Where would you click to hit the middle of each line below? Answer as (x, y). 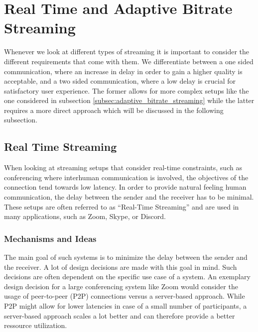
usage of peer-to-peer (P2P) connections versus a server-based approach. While (125, 296)
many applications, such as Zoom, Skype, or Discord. (85, 216)
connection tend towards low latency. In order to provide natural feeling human (125, 187)
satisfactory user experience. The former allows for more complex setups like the (127, 90)
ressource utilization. (36, 325)
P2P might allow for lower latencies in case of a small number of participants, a (126, 306)
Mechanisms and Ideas (50, 238)
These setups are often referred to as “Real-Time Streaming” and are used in (122, 206)
